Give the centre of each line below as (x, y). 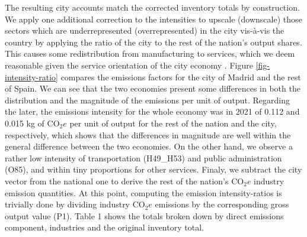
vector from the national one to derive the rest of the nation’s (117, 181)
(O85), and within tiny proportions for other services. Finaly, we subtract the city (153, 169)
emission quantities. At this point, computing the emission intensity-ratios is (143, 192)
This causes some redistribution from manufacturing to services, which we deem (150, 53)
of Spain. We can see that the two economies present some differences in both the (153, 88)
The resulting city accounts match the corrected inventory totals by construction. (152, 7)
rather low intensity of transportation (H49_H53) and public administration (143, 158)
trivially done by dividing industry (68, 204)
